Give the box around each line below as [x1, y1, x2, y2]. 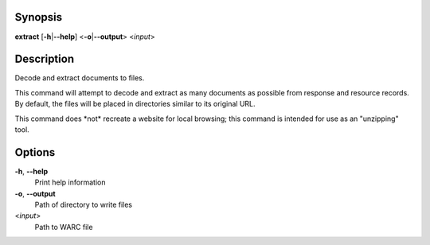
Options [14, 146, 56, 159]
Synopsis [14, 10, 63, 24]
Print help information [34, 177, 106, 187]
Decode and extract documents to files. [14, 73, 145, 83]
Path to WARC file [34, 222, 93, 231]
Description [14, 52, 75, 66]
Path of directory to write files [34, 200, 133, 210]
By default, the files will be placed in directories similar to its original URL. [14, 99, 256, 109]
